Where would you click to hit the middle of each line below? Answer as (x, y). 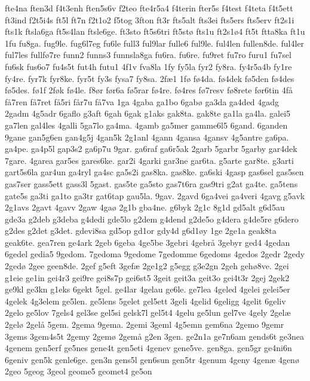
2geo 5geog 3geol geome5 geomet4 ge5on (79, 371)
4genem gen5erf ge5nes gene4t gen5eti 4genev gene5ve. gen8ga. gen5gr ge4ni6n (148, 348)
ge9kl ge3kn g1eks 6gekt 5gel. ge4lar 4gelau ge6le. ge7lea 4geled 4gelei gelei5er (148, 289)
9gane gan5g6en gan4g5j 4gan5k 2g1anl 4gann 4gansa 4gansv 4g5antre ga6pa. (147, 137)
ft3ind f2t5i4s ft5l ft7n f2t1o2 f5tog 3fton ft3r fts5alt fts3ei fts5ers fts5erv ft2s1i (150, 19)
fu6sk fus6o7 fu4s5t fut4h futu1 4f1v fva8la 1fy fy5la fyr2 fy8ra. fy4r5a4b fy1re (148, 66)
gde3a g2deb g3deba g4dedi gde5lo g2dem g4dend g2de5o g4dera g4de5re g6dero (152, 219)
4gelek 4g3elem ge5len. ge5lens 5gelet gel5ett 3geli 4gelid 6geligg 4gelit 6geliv (145, 301)
